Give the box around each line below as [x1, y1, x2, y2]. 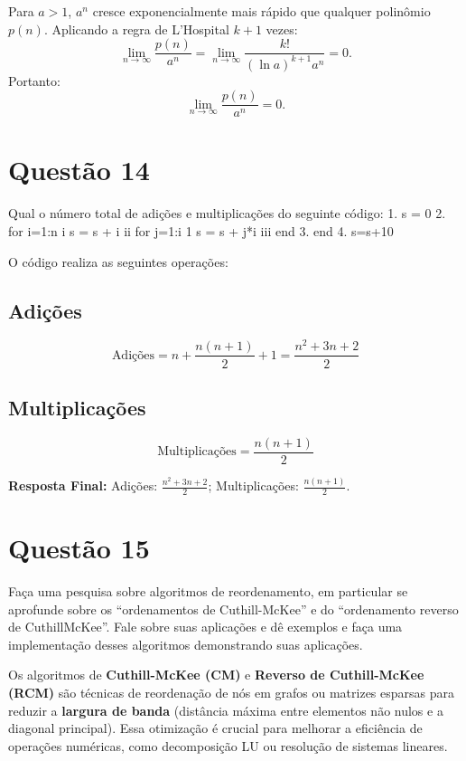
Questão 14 [8, 151, 150, 188]
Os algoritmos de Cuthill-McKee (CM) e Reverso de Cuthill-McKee [8, 665, 424, 684]
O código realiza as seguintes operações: [8, 252, 228, 271]
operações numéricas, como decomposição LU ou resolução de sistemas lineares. [8, 736, 448, 755]
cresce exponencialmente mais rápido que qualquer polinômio [92, 2, 431, 20]
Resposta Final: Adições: [8, 476, 158, 495]
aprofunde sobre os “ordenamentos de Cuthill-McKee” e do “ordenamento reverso [8, 599, 459, 618]
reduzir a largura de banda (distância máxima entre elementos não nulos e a [8, 700, 443, 719]
